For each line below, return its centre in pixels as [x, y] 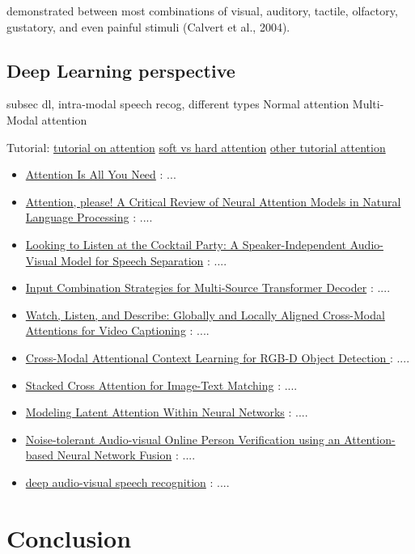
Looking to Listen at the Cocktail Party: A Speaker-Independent [186, 244]
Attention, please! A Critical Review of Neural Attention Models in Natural [213, 201]
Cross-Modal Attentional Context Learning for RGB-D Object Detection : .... [218, 357]
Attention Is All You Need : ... [101, 174]
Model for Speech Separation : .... [144, 260]
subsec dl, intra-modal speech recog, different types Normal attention [178, 104]
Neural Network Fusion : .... [126, 455]
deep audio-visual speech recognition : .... [127, 482]
